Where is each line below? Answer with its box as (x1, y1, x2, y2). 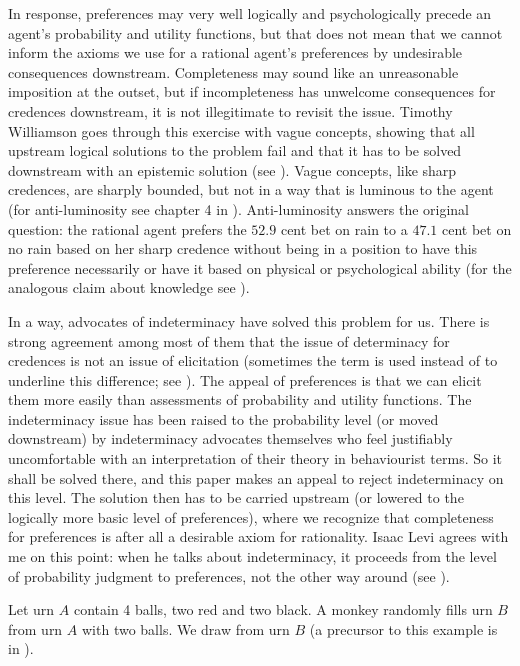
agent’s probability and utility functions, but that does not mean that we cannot (8, 22, 503, 43)
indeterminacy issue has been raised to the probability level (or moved (8, 408, 439, 429)
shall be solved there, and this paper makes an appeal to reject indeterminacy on (8, 467, 504, 488)
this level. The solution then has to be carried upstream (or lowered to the (8, 487, 464, 508)
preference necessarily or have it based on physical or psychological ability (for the (8, 257, 512, 278)
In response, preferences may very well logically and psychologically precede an (8, 3, 492, 23)
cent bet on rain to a (280, 218, 408, 239)
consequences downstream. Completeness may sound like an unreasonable (8, 61, 459, 82)
